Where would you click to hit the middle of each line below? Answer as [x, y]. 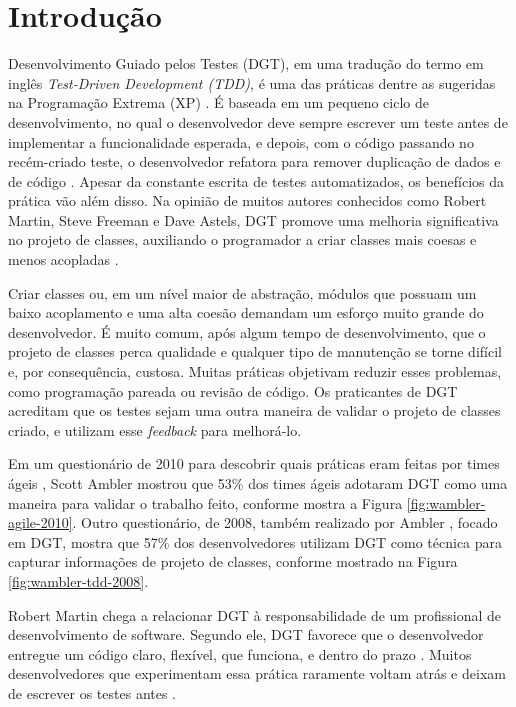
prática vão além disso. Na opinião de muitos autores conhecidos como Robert [247, 200]
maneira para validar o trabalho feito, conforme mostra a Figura [205, 502]
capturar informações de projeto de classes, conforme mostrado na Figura [233, 561]
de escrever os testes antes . [92, 692]
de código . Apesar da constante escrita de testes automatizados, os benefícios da [256, 180]
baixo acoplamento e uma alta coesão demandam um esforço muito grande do [246, 312]
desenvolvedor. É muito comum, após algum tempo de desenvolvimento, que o [247, 331]
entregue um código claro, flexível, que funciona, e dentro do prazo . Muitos [240, 653]
